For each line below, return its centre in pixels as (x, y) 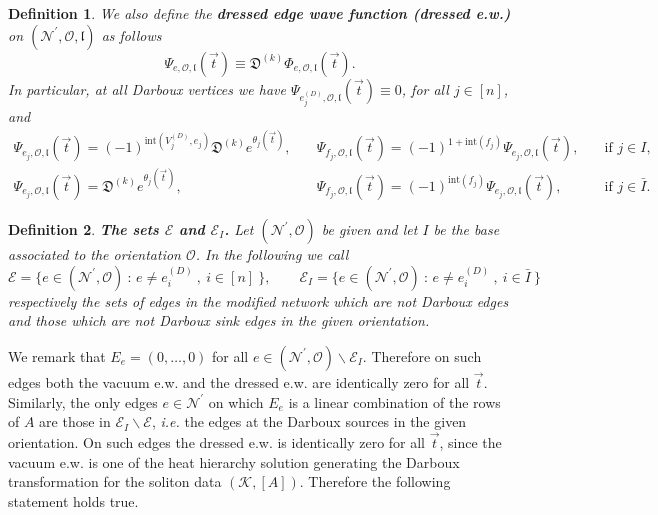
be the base (466, 229)
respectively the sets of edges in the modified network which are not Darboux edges (258, 300)
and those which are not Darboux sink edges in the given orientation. (219, 320)
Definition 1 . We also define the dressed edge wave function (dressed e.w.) (259, 13)
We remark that (57, 355)
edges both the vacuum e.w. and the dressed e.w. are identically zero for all (239, 382)
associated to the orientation (94, 254)
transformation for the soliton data (115, 481)
